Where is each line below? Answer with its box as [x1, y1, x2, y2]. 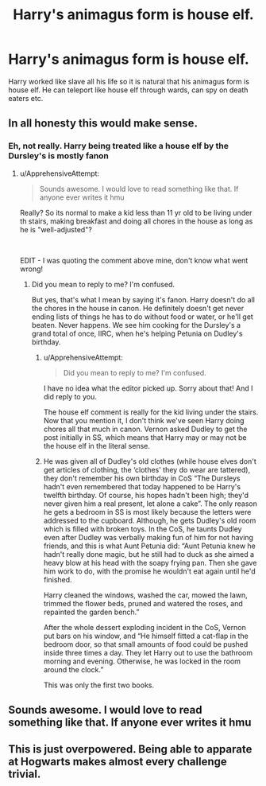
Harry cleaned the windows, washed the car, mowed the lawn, [43, 590, 248, 600]
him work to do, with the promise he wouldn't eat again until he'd [43, 566, 256, 576]
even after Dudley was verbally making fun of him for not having [43, 532, 254, 542]
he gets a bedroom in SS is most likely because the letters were [43, 507, 252, 516]
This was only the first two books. [43, 680, 155, 690]
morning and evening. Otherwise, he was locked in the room [43, 656, 241, 666]
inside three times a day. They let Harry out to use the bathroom [43, 648, 253, 657]
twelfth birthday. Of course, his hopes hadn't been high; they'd [43, 490, 249, 500]
